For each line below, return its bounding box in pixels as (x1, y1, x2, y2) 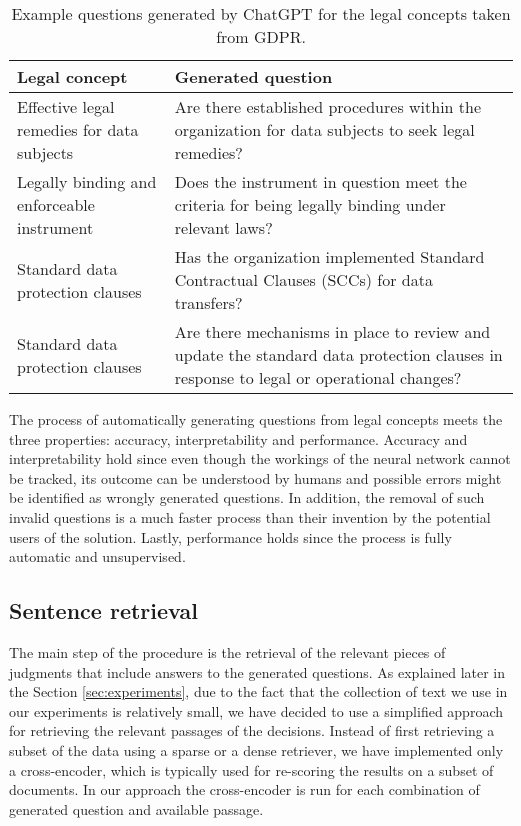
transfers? (174, 291, 243, 314)
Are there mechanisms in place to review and (174, 320, 491, 343)
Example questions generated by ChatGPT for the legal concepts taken (11, 2, 511, 25)
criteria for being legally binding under (174, 193, 446, 216)
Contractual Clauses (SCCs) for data (174, 268, 433, 291)
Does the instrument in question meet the (174, 170, 467, 193)
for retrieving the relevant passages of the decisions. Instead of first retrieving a (9, 720, 495, 741)
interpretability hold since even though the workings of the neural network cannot (9, 448, 511, 469)
